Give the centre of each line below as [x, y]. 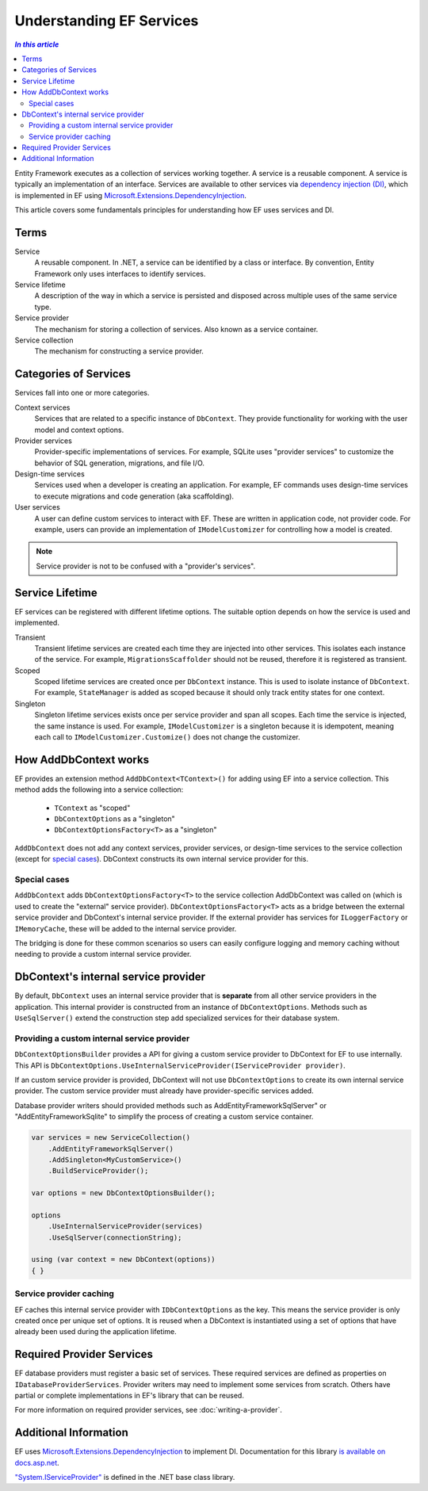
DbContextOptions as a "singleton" [115, 819]
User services [38, 507]
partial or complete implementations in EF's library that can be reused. [130, 1396]
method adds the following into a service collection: [99, 789]
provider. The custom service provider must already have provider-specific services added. [164, 1091]
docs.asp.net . [37, 1462]
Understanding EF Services [107, 21]
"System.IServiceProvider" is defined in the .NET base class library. [125, 1478]
